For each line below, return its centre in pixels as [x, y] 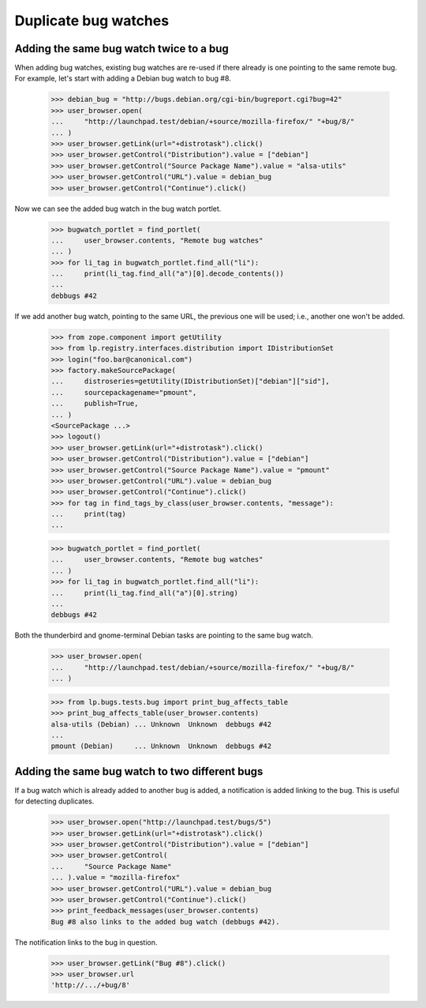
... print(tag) [88, 514]
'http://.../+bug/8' [90, 985]
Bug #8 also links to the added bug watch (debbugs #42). [165, 921]
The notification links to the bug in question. [86, 942]
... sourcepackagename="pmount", [124, 392]
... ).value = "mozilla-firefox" [116, 878]
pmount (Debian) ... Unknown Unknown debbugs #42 [161, 746]
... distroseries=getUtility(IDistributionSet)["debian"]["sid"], [191, 382]
